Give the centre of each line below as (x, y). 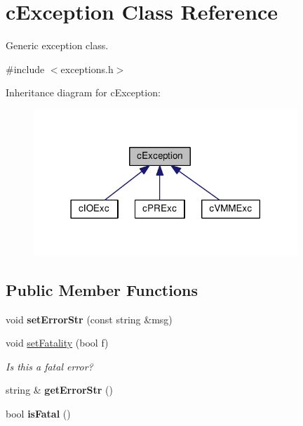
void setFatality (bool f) (57, 343)
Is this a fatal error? (49, 366)
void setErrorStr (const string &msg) (89, 319)
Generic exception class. (57, 45)
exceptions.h (87, 69)
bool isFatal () (38, 413)
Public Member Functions (102, 289)
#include (25, 69)
